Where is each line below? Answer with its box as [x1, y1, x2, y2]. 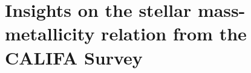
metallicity [5, 21, 95, 46]
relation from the [101, 21, 247, 46]
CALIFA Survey [5, 45, 143, 69]
